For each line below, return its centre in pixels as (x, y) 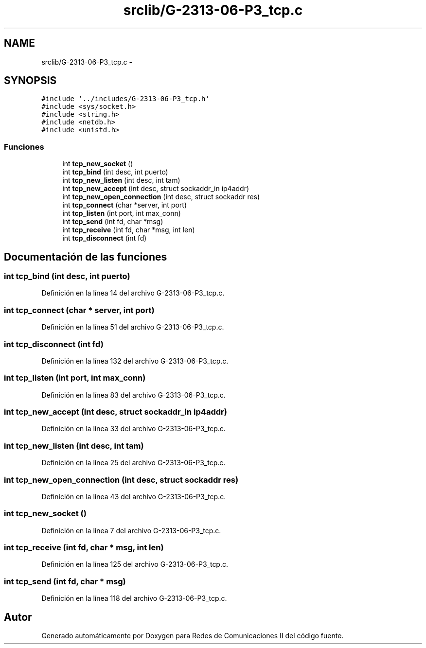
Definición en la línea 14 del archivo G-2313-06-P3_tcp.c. (133, 293)
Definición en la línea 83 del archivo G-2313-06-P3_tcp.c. (133, 395)
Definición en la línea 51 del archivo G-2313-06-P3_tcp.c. (133, 327)
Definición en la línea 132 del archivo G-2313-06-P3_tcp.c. (135, 361)
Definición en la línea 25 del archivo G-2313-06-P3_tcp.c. (133, 463)
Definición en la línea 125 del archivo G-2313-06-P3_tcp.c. (135, 564)
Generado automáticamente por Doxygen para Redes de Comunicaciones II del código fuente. (193, 636)
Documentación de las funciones (86, 257)
